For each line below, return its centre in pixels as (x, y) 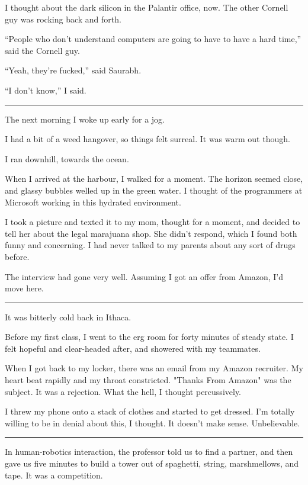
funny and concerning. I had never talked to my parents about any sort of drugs (150, 245)
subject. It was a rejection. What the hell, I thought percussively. (123, 391)
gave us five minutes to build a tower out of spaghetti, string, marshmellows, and (152, 463)
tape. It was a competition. (54, 475)
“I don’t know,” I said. (46, 90)
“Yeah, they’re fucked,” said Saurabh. (73, 70)
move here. (24, 288)
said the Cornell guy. (42, 50)
